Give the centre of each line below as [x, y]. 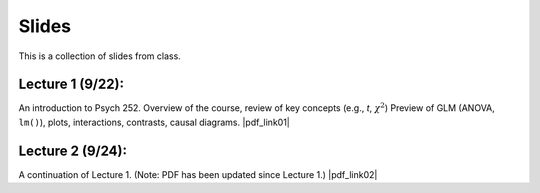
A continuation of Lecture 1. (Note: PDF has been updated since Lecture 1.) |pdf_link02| [198, 174]
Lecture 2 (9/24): [72, 150]
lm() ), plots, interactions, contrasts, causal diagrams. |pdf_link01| [154, 122]
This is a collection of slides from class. [100, 56]
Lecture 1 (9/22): [71, 84]
